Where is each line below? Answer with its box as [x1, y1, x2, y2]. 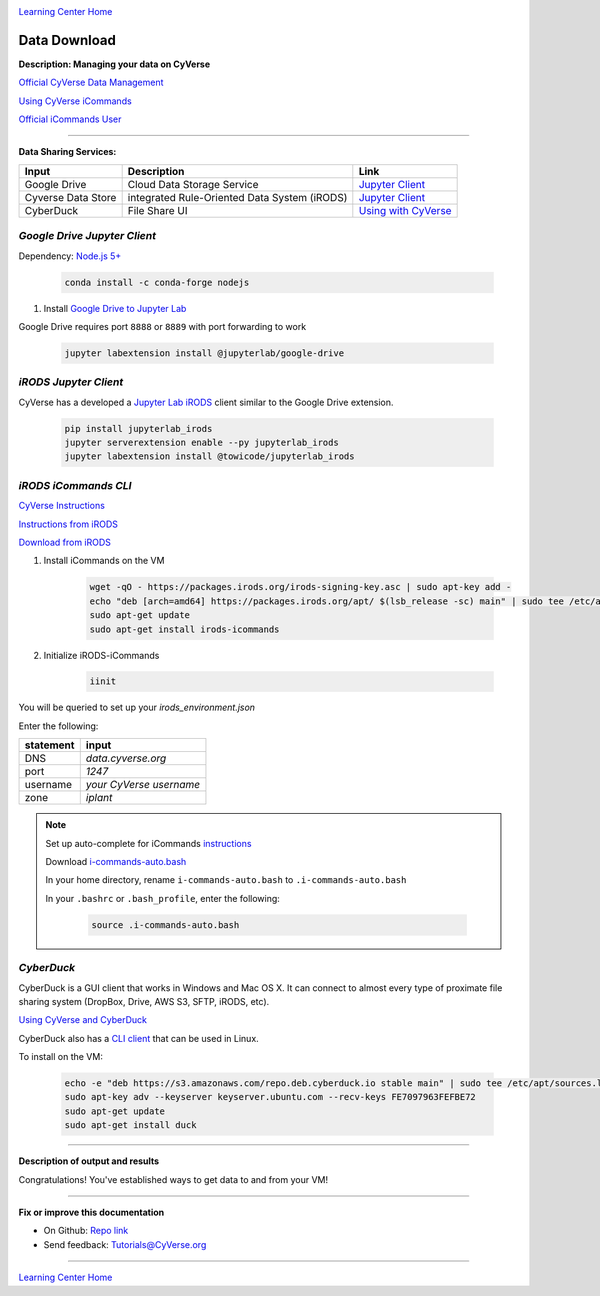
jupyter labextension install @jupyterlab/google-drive [64, 347, 345, 359]
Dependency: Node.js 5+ [18, 250, 122, 262]
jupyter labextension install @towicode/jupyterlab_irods [64, 451, 355, 462]
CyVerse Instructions [18, 500, 105, 512]
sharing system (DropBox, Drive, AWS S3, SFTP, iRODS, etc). [18, 995, 270, 1007]
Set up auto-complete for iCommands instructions [45, 837, 252, 849]
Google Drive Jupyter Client [18, 229, 157, 243]
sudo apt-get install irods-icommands [89, 623, 280, 635]
